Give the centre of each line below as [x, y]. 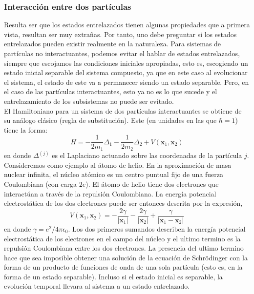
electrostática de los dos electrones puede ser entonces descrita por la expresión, [123, 203]
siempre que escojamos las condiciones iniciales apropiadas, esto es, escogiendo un [126, 63]
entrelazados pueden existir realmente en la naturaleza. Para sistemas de [113, 44]
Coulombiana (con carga [40, 184]
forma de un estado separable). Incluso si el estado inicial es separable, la [113, 276]
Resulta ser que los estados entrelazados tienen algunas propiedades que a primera [127, 25]
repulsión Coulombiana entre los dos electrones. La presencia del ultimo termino [124, 248]
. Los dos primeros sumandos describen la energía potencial [157, 228]
